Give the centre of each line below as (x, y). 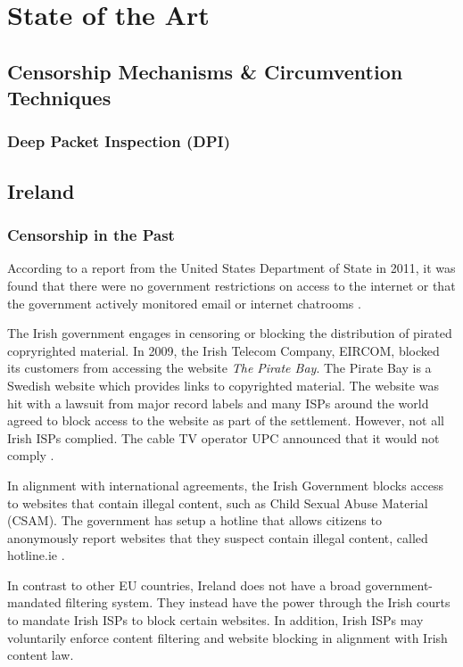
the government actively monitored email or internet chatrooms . (184, 303)
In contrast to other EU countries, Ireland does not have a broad (184, 585)
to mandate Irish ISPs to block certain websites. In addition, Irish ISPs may (215, 620)
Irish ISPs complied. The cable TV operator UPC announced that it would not (223, 437)
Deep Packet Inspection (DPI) (119, 141)
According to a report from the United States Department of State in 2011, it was (231, 268)
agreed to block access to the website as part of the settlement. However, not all (226, 420)
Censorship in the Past (91, 235)
